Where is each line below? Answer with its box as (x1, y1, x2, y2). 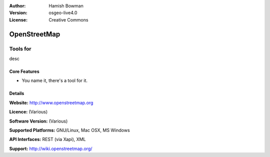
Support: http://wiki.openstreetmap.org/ (9, 145, 92, 151)
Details (9, 90, 24, 96)
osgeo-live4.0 (48, 10, 77, 16)
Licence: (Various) (9, 109, 48, 115)
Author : (9, 3, 26, 8)
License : (9, 16, 27, 22)
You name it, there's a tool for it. (21, 77, 87, 83)
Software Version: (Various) (9, 118, 68, 124)
